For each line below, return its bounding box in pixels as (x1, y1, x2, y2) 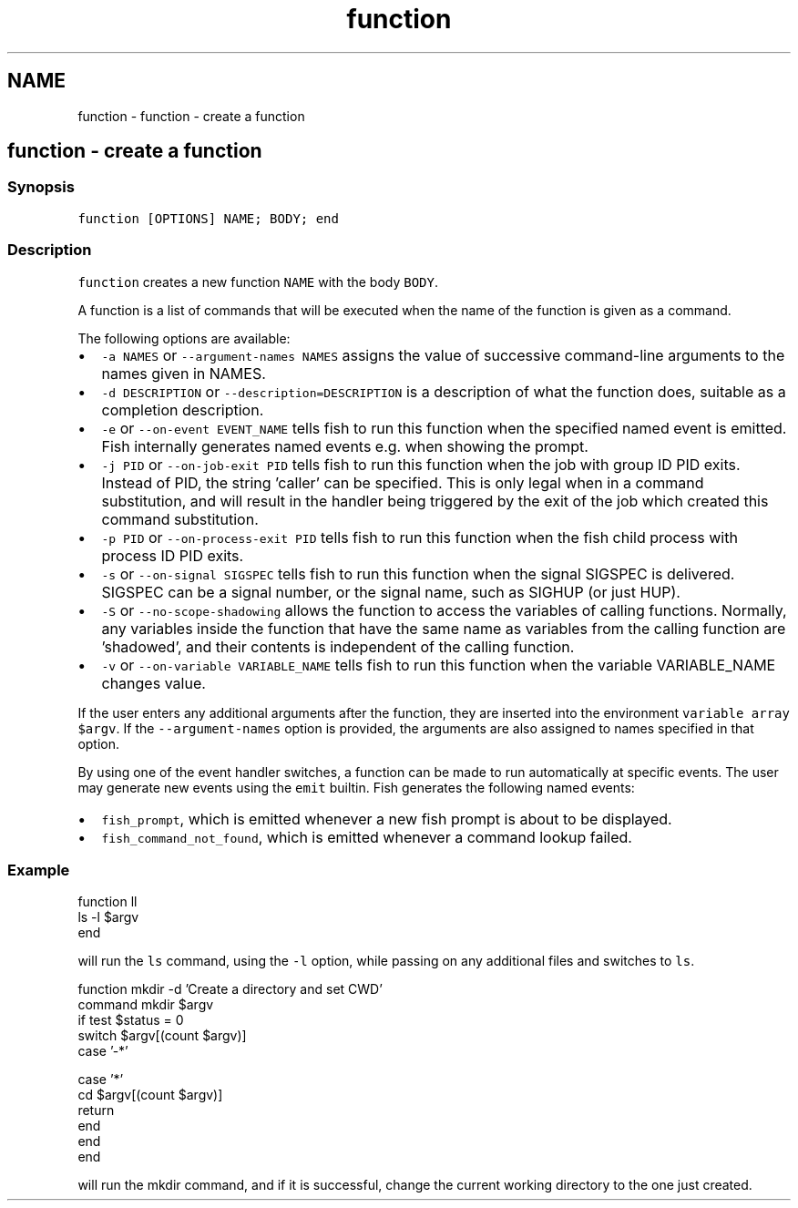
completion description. (101, 400, 264, 419)
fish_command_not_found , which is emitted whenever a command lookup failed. (101, 827, 632, 846)
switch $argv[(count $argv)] (77, 1028, 247, 1044)
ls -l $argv (77, 909, 139, 926)
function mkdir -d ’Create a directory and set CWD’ (77, 981, 383, 998)
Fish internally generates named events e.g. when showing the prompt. (101, 436, 588, 456)
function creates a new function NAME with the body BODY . (77, 273, 439, 290)
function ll (77, 894, 138, 910)
